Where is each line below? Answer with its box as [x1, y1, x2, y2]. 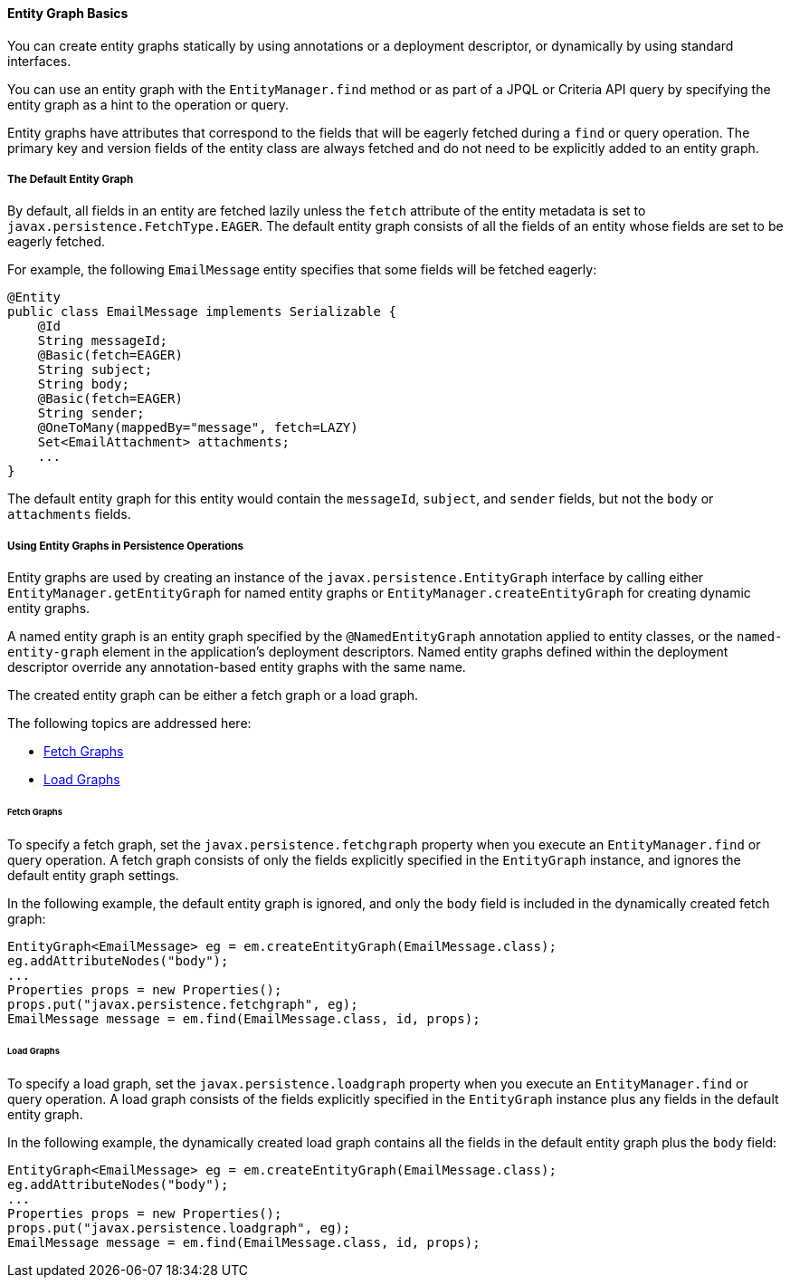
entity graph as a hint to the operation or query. [7, 96, 289, 112]
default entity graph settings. [7, 867, 179, 883]
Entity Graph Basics [7, 5, 128, 21]
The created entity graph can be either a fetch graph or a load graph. [7, 687, 419, 704]
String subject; [37, 362, 153, 378]
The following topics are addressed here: [7, 715, 252, 732]
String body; [37, 377, 129, 392]
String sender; [37, 406, 145, 421]
